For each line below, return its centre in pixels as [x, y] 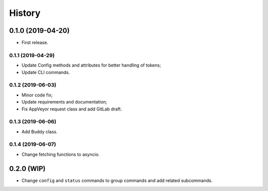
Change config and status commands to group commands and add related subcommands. [117, 180]
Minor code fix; [37, 95]
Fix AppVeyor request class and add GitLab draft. [72, 109]
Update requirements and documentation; [65, 102]
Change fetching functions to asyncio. [61, 154]
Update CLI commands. [46, 72]
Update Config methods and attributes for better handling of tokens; [91, 65]
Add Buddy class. [40, 131]
